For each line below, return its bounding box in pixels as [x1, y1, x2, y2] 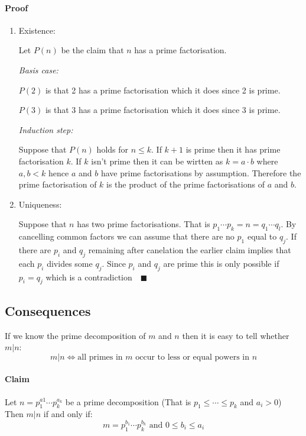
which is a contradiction [45, 270, 132, 283]
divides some [47, 257, 93, 269]
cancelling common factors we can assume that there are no [18, 230, 235, 243]
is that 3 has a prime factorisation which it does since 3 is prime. [45, 104, 281, 116]
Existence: [18, 24, 56, 36]
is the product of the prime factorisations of [106, 178, 265, 190]
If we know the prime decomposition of [5, 329, 146, 341]
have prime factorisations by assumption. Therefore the [100, 166, 301, 179]
